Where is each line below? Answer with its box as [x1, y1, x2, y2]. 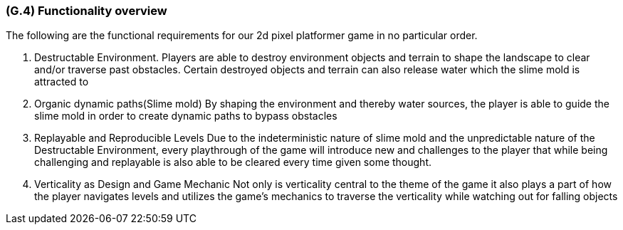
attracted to [34, 75, 89, 88]
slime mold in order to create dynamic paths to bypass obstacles [34, 110, 337, 122]
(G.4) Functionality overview [6, 4, 167, 18]
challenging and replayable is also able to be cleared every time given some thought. [34, 156, 432, 169]
